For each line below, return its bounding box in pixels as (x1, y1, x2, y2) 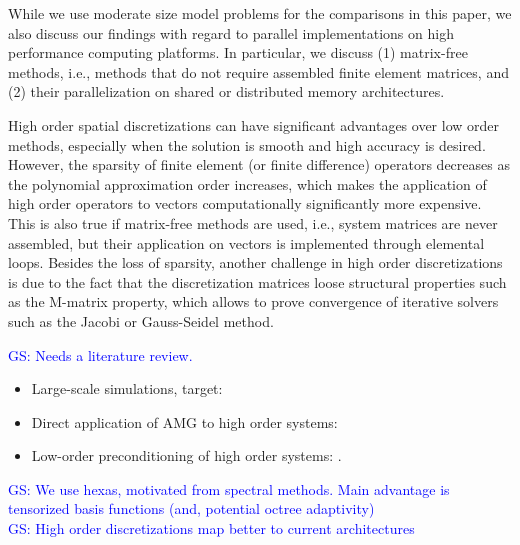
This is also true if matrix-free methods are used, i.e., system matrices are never (8, 212, 498, 233)
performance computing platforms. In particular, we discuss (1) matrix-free (8, 42, 468, 63)
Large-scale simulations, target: (31, 378, 223, 399)
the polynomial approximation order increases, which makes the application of (8, 173, 487, 194)
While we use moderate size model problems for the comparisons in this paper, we (8, 3, 512, 23)
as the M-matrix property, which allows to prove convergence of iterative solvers (8, 291, 499, 312)
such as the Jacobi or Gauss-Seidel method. (8, 310, 274, 331)
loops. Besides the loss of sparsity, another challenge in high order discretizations (8, 252, 503, 273)
